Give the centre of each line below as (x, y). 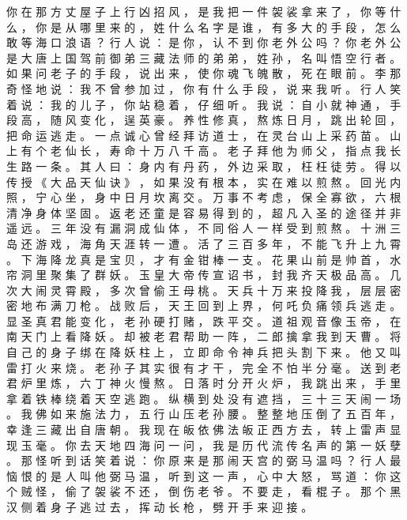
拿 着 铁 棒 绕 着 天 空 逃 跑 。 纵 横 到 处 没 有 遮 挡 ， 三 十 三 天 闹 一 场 (204, 398)
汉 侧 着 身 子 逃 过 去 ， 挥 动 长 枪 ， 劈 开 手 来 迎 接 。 (160, 507)
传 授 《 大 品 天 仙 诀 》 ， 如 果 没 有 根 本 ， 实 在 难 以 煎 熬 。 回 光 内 (204, 181)
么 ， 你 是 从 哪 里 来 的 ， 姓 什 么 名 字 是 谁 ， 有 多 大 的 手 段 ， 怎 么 (204, 26)
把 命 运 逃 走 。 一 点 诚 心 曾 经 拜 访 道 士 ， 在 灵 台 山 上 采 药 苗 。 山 (204, 135)
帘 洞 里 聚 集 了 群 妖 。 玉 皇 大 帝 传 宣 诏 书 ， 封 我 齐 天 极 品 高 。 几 (204, 275)
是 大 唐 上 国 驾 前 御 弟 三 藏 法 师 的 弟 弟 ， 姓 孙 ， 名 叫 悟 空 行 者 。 (204, 57)
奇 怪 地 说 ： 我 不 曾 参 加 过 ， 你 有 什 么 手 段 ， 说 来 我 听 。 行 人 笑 (204, 88)
